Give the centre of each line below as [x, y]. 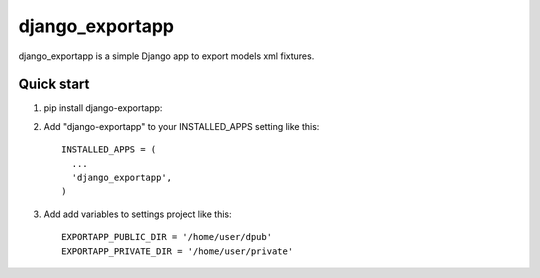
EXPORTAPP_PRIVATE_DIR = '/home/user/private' [177, 251]
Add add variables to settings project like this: [137, 214]
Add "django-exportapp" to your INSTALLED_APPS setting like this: [181, 126]
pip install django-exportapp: [103, 108]
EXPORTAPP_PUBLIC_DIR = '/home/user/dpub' [167, 237]
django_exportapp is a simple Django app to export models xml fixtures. [166, 56]
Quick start [54, 84]
